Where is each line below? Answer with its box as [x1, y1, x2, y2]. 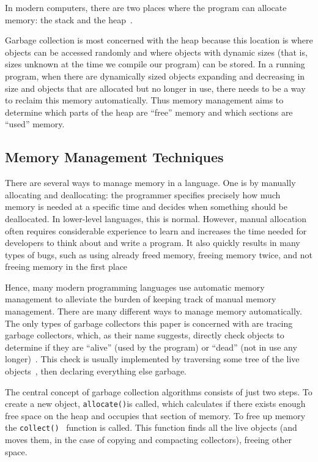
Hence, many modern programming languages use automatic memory [5, 280, 265, 293]
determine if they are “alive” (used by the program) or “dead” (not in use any [5, 340, 297, 353]
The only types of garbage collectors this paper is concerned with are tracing [5, 316, 293, 329]
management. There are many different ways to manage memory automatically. [5, 305, 302, 318]
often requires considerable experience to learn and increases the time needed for [5, 224, 307, 237]
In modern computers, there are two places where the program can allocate [5, 1, 287, 13]
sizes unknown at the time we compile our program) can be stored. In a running [5, 58, 305, 70]
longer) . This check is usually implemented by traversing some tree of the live [5, 352, 300, 365]
